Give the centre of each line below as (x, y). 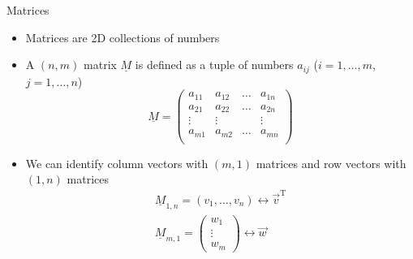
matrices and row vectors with (331, 163)
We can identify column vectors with (117, 163)
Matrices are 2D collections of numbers (123, 37)
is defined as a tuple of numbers (214, 65)
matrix (100, 65)
